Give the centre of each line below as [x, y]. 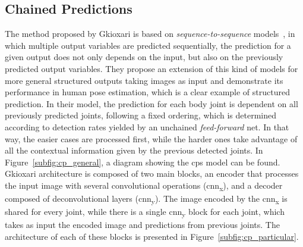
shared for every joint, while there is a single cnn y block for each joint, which [145, 212]
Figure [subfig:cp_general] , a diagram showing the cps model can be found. [143, 162]
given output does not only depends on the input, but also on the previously [144, 57]
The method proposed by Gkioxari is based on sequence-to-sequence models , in [150, 34]
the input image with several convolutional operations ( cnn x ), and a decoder [144, 186]
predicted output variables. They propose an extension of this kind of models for [151, 68]
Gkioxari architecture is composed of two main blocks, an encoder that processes [152, 173]
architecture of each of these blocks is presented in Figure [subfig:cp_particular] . [152, 236]
